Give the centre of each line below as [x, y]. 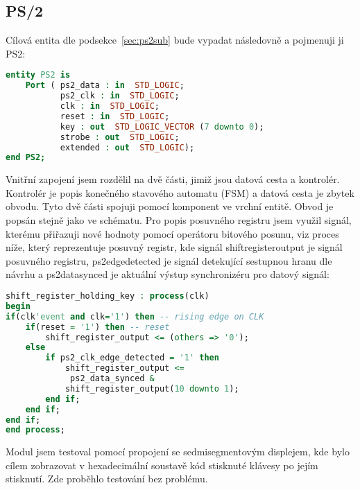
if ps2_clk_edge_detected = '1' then [132, 358]
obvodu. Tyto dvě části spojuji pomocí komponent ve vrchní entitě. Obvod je [170, 206]
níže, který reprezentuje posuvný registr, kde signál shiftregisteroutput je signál [174, 247]
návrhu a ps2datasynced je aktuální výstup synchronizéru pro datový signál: [168, 274]
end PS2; [26, 158]
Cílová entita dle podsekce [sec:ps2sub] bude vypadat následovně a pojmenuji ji [175, 40]
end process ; [35, 430]
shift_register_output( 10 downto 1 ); [152, 388]
